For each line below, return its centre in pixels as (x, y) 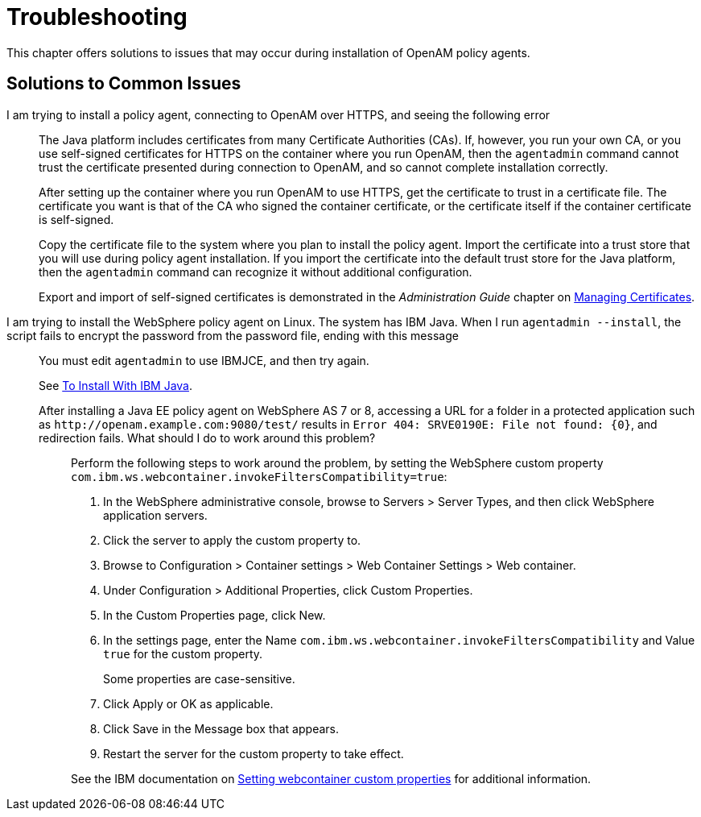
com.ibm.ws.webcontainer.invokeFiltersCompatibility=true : (259, 476)
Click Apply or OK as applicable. (188, 703)
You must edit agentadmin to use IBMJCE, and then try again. (204, 360)
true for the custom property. (183, 653)
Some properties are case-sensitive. (199, 678)
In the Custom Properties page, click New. (214, 615)
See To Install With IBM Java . (116, 385)
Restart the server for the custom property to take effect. (254, 753)
